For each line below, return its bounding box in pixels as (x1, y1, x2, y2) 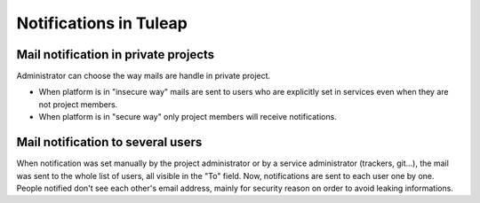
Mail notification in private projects (16, 47, 215, 62)
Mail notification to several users (16, 135, 203, 150)
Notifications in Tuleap (16, 13, 188, 33)
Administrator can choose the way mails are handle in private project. (16, 71, 271, 82)
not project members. (38, 98, 118, 110)
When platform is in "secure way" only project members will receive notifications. (38, 112, 337, 122)
